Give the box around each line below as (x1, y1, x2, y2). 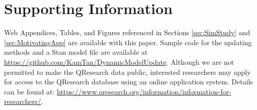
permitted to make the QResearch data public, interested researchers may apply (4, 66, 251, 77)
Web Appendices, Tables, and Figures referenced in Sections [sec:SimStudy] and (4, 27, 250, 38)
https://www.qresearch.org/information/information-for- (57, 86, 231, 96)
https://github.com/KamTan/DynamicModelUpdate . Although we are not (4, 56, 234, 67)
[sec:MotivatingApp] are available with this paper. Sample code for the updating (4, 37, 252, 47)
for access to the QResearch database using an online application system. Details (4, 76, 253, 87)
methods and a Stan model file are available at (4, 47, 148, 57)
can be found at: (4, 86, 55, 96)
